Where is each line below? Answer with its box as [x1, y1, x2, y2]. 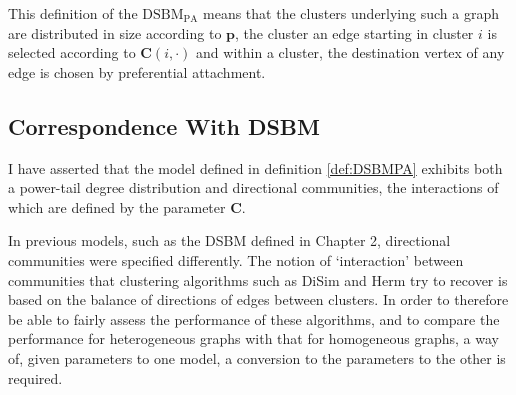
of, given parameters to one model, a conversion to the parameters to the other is [8, 347, 506, 368]
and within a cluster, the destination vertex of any [196, 42, 505, 63]
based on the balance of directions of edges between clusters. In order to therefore [8, 289, 509, 310]
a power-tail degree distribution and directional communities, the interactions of [8, 177, 499, 198]
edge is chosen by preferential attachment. [8, 61, 266, 82]
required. [8, 367, 63, 388]
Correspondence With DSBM [8, 110, 320, 141]
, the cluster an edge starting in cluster [235, 22, 474, 43]
